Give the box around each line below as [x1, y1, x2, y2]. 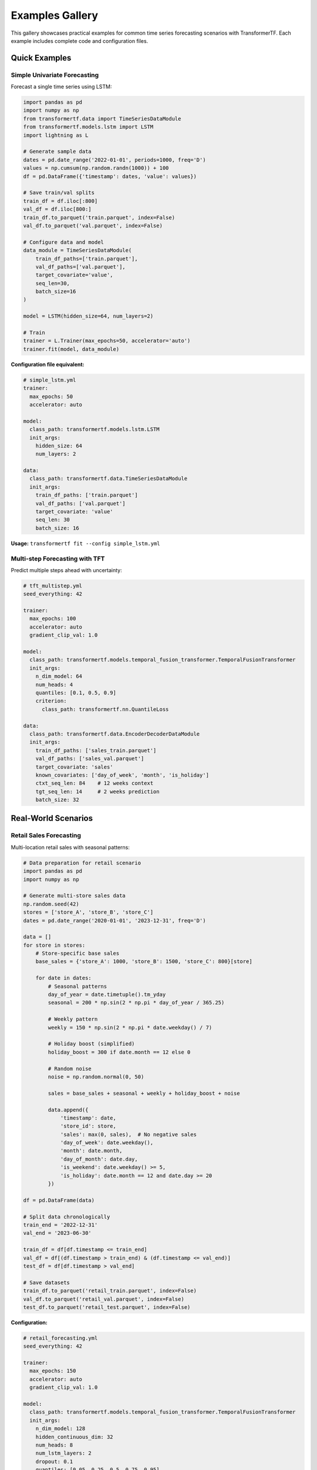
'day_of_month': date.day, [60, 1155, 138, 1162]
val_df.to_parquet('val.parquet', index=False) [23, 222, 163, 229]
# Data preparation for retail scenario [23, 859, 141, 866]
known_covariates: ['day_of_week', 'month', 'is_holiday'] [35, 771, 210, 779]
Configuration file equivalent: [11, 360, 85, 367]
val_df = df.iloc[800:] [23, 206, 92, 213]
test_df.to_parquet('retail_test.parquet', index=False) [23, 1304, 191, 1311]
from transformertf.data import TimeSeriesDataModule [23, 115, 181, 122]
